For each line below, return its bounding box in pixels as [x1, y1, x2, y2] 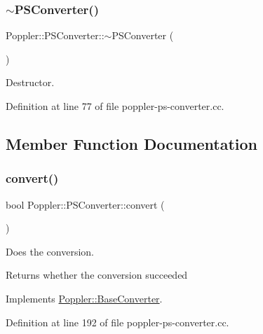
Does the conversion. [6, 244, 94, 258]
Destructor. [6, 75, 55, 90]
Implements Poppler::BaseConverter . [6, 291, 163, 305]
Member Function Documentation [6, 132, 258, 154]
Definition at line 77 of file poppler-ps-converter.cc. [6, 99, 224, 113]
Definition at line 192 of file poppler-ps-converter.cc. [6, 314, 229, 329]
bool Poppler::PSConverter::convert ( [6, 197, 165, 211]
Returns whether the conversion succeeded [6, 267, 188, 282]
